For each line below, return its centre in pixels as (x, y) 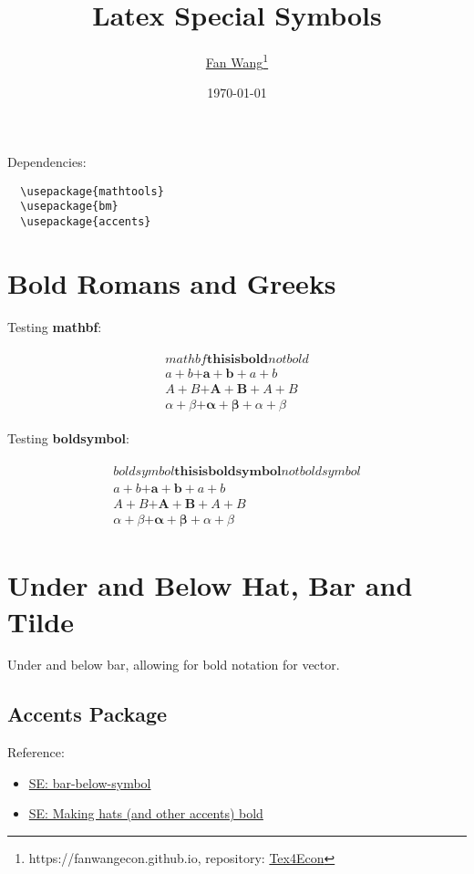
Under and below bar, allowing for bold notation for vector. (174, 665)
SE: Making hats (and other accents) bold (146, 813)
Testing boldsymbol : (68, 438)
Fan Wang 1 (237, 61)
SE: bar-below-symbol (90, 782)
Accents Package (88, 714)
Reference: (36, 752)
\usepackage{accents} (86, 221)
